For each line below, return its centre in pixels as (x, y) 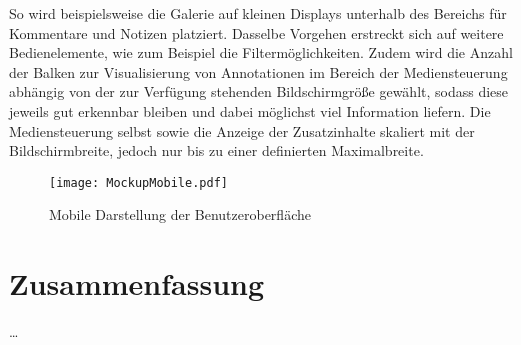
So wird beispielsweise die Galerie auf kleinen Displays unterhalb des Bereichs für (258, 13)
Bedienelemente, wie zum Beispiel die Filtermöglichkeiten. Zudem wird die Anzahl (261, 52)
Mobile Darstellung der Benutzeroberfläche (180, 214)
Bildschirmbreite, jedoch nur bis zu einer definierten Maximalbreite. (216, 150)
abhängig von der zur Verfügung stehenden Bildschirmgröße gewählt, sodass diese (259, 91)
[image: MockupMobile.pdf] (138, 182)
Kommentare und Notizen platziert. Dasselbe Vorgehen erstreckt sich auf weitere (256, 32)
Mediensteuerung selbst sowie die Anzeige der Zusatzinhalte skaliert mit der (242, 130)
